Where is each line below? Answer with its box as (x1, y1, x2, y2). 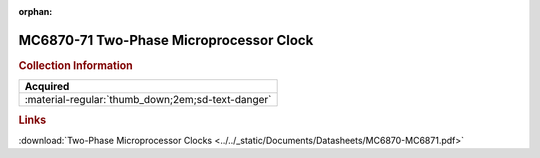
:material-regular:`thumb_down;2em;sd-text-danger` (24, 93, 272, 107)
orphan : (18, 6, 53, 17)
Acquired (24, 80, 70, 94)
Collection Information (18, 58, 134, 72)
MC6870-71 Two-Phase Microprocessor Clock (18, 31, 314, 49)
